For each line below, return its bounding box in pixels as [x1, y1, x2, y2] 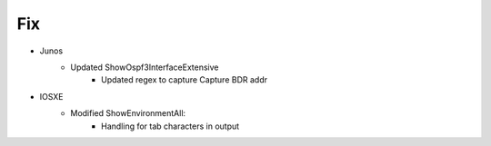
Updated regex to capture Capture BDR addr [101, 74, 268, 85]
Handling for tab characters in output [101, 121, 240, 131]
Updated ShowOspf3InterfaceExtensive [70, 62, 219, 73]
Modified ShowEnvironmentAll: [70, 108, 186, 119]
